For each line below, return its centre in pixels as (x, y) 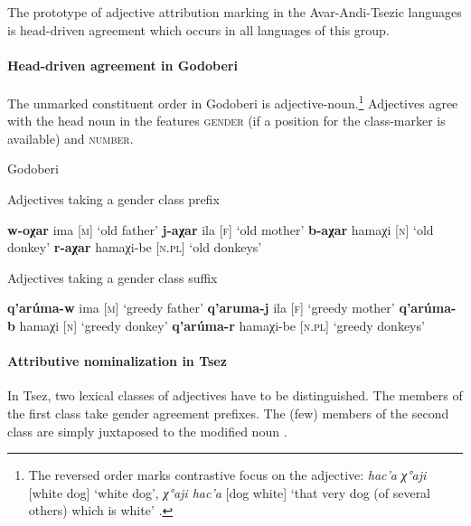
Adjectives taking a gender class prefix (113, 199)
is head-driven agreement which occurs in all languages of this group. (198, 29)
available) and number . (71, 138)
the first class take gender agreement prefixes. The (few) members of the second (228, 413)
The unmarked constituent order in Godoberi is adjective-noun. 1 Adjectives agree (233, 101)
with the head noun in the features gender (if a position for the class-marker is (226, 121)
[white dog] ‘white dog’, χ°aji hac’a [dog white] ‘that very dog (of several (230, 492)
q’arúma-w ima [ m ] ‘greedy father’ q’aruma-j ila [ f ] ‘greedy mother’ (201, 308)
